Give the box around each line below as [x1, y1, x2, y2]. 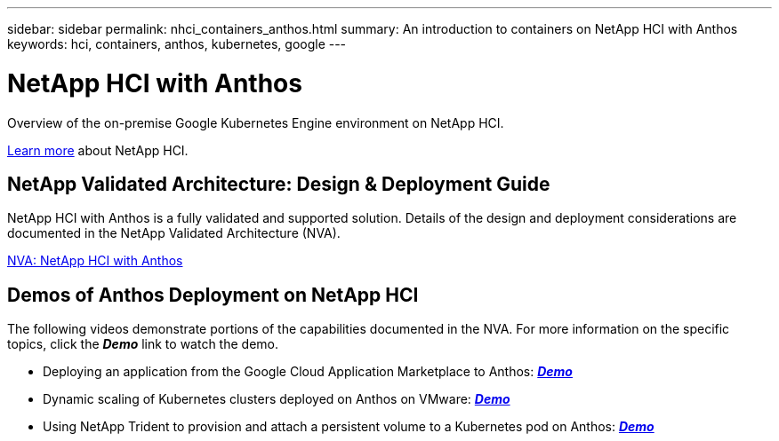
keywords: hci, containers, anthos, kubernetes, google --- [7, 36, 347, 51]
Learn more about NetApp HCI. [7, 142, 189, 158]
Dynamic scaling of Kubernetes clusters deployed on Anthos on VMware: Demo [43, 391, 510, 407]
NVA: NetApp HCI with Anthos [7, 253, 183, 269]
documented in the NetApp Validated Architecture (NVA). [7, 225, 341, 241]
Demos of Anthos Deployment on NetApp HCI [7, 283, 419, 306]
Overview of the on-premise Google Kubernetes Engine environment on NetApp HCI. [7, 114, 504, 130]
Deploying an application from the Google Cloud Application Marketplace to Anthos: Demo [43, 364, 573, 380]
